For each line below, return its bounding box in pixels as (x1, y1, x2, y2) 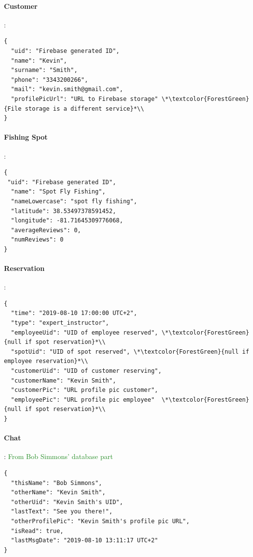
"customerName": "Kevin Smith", (11, 377, 116, 384)
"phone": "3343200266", (11, 76, 88, 83)
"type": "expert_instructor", (11, 319, 109, 327)
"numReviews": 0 (11, 236, 64, 243)
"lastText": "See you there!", (11, 508, 113, 515)
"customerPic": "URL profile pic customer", (11, 387, 158, 394)
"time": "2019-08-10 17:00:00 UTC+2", (11, 310, 138, 317)
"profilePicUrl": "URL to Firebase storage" (11, 95, 158, 102)
